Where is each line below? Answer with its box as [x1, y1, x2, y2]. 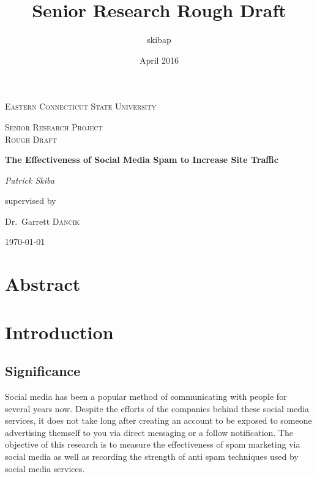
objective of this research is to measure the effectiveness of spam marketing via [5, 438, 300, 451]
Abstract [5, 271, 81, 296]
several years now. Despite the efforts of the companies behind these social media [5, 402, 309, 415]
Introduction [5, 319, 114, 344]
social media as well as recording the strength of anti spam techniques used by [5, 449, 299, 462]
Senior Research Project [5, 120, 103, 133]
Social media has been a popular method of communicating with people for [5, 390, 287, 403]
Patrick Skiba [5, 173, 54, 186]
